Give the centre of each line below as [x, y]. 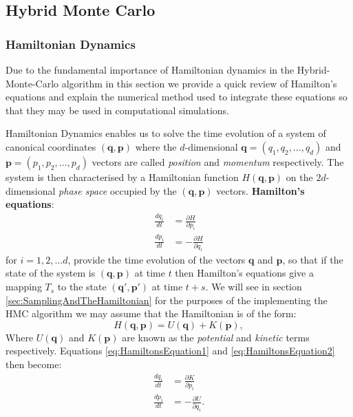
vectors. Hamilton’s [260, 190]
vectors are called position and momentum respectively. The [218, 161]
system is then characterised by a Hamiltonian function [122, 177]
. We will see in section [254, 287]
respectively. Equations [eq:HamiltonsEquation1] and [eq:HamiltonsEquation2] [170, 351]
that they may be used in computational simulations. [117, 110]
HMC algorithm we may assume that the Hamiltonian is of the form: [151, 313]
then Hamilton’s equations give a [244, 273]
